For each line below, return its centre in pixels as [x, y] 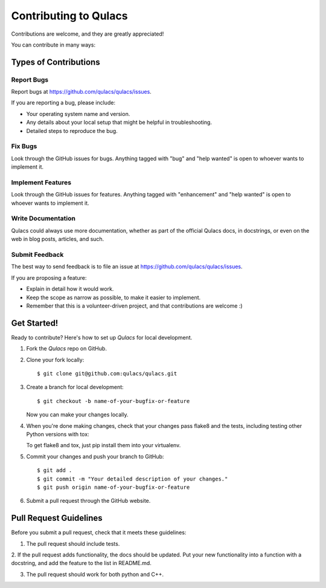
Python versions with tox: [58, 434]
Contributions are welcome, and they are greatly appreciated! [88, 34]
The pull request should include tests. [73, 543]
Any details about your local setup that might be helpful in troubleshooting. [119, 122]
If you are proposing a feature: [49, 277]
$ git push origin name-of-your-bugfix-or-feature [113, 487]
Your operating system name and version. [78, 114]
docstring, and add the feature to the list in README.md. [81, 563]
